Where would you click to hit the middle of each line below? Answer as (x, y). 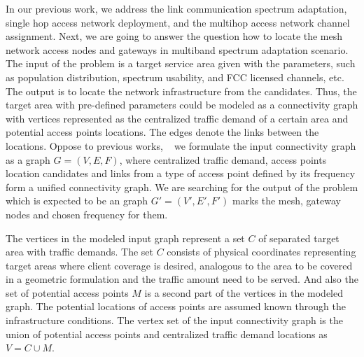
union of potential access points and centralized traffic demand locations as (167, 334)
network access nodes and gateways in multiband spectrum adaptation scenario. (177, 49)
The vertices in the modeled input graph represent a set (125, 238)
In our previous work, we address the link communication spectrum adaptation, (176, 8)
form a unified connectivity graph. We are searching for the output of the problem (182, 187)
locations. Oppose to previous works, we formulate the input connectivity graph (181, 145)
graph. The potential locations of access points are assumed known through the (176, 306)
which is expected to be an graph (77, 201)
